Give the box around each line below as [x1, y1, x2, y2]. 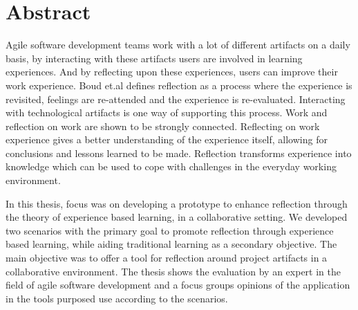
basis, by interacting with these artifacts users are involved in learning [6, 51, 303, 65]
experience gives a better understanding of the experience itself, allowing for [6, 132, 328, 147]
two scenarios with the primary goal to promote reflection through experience [6, 223, 334, 237]
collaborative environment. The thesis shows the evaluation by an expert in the [6, 264, 341, 278]
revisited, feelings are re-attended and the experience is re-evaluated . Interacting [6, 91, 346, 106]
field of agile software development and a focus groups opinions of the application [6, 277, 350, 292]
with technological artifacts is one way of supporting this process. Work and [6, 105, 328, 120]
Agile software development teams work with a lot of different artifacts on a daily [6, 37, 350, 52]
